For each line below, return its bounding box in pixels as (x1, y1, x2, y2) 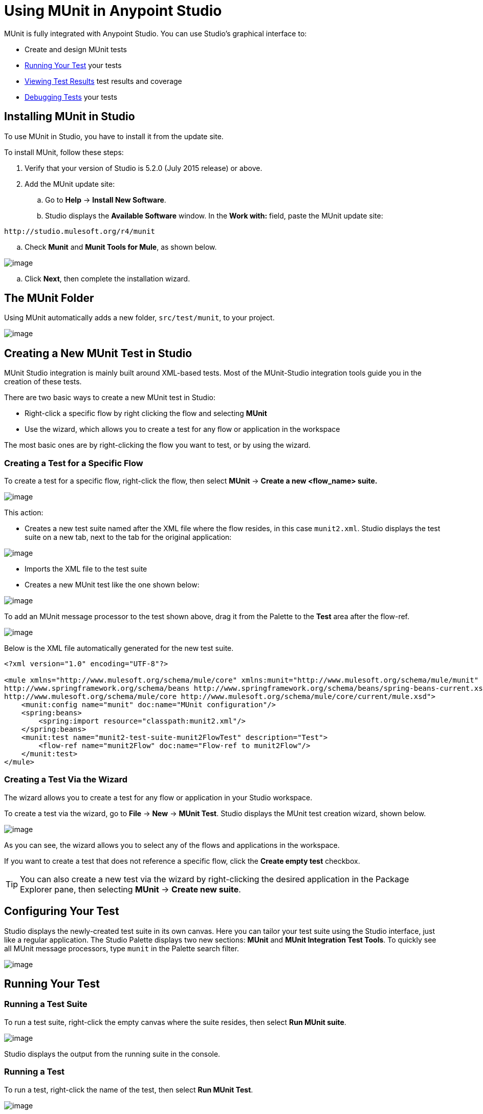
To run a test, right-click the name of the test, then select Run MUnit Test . (4, 1085, 253, 1094)
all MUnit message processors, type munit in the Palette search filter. (4, 944, 239, 953)
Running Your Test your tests (25, 60, 122, 70)
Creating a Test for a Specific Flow (4, 457, 143, 468)
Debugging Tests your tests (25, 92, 118, 101)
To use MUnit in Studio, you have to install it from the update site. (4, 132, 224, 141)
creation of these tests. (4, 377, 82, 386)
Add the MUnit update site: (25, 179, 115, 188)
